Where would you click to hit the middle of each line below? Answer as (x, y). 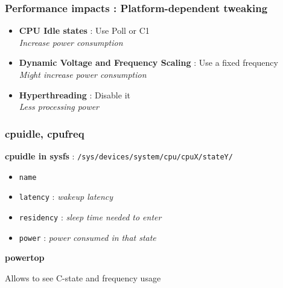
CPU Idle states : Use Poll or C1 (84, 30)
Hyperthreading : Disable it (75, 94)
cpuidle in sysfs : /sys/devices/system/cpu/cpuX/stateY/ (119, 156)
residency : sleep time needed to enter (90, 216)
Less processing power (59, 107)
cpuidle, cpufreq (45, 133)
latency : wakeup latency (66, 197)
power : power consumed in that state (87, 237)
